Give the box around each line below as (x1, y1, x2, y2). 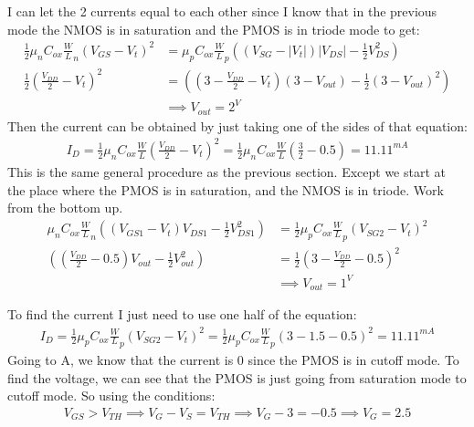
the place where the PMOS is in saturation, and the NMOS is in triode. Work (7, 180, 444, 199)
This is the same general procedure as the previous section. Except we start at (7, 161, 446, 181)
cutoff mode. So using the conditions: (7, 386, 216, 405)
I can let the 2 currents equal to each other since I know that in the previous (7, 2, 437, 20)
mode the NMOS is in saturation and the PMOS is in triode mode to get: (7, 19, 420, 38)
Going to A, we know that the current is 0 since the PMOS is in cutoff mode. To (7, 350, 459, 370)
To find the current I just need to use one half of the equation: (7, 305, 357, 324)
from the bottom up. (7, 198, 123, 217)
